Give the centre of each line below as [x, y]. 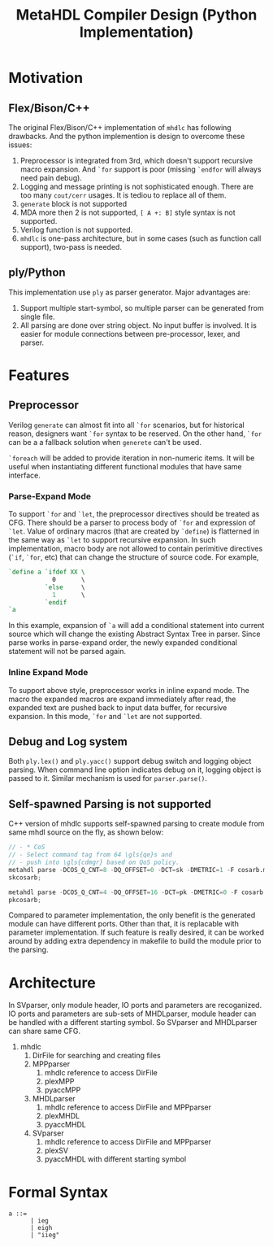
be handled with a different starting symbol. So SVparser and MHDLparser [133, 1022]
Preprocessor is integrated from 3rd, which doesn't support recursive [136, 161]
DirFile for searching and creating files [96, 1056]
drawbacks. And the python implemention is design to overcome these [127, 136]
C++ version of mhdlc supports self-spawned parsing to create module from [136, 824]
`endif [56, 602]
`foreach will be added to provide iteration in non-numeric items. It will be [132, 458]
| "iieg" [45, 1235]
